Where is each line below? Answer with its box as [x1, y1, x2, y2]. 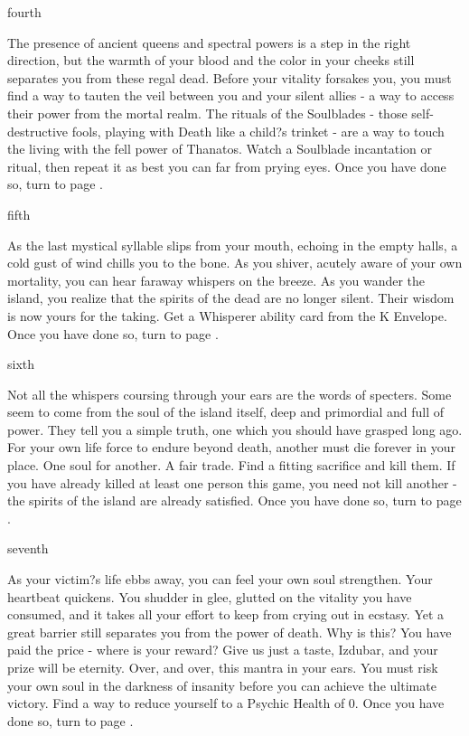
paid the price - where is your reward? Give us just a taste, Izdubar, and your [7, 640, 438, 659]
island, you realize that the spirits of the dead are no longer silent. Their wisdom [7, 288, 455, 307]
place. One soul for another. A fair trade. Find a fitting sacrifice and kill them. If [7, 456, 455, 475]
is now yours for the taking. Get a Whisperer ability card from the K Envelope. [7, 306, 447, 325]
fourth [7, 3, 42, 21]
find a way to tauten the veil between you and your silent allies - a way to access [7, 86, 455, 105]
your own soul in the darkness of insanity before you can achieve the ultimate [7, 675, 436, 694]
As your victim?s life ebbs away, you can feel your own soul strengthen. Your [7, 570, 433, 589]
